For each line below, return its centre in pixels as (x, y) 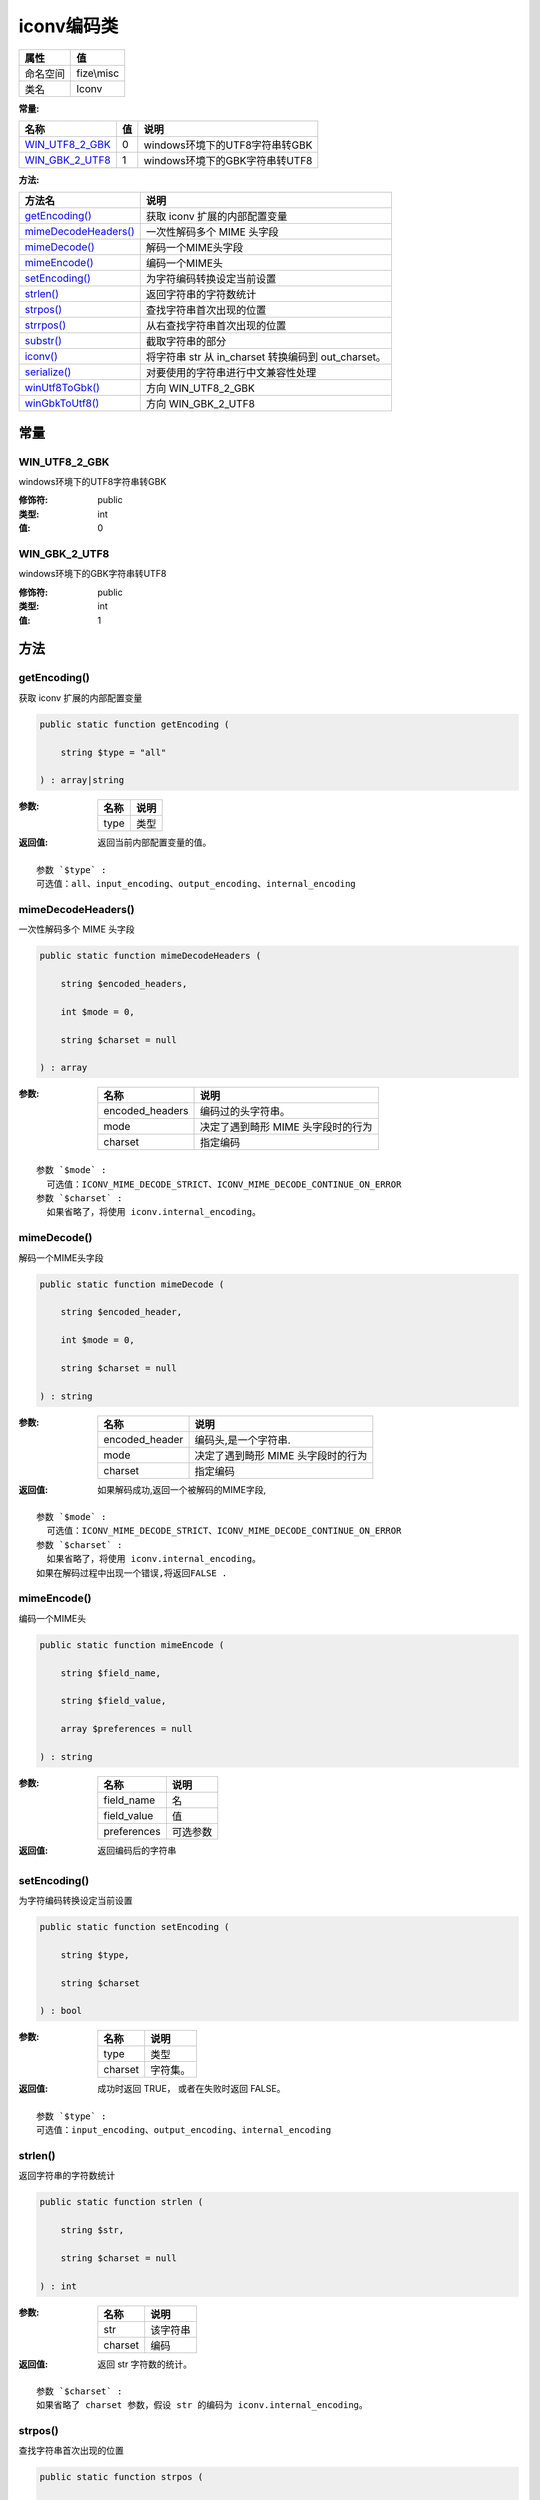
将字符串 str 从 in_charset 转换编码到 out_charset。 (266, 357)
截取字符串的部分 (186, 342)
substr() (43, 341)
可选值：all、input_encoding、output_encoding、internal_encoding (196, 884)
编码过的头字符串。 (245, 1112)
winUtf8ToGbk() (62, 388)
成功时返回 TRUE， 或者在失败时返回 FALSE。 (191, 2089)
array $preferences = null (127, 1729)
